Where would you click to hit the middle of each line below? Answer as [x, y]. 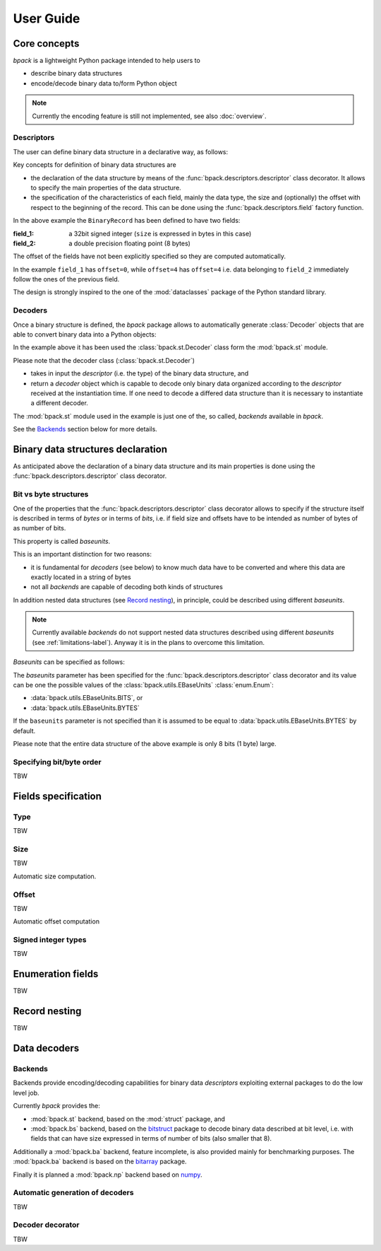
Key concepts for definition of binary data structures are [95, 165]
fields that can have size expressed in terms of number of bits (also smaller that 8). [151, 1139]
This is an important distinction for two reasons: [82, 554]
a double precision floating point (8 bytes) [129, 243]
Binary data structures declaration [90, 449]
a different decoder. [59, 403]
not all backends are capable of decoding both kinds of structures [127, 587]
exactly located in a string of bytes [81, 577]
